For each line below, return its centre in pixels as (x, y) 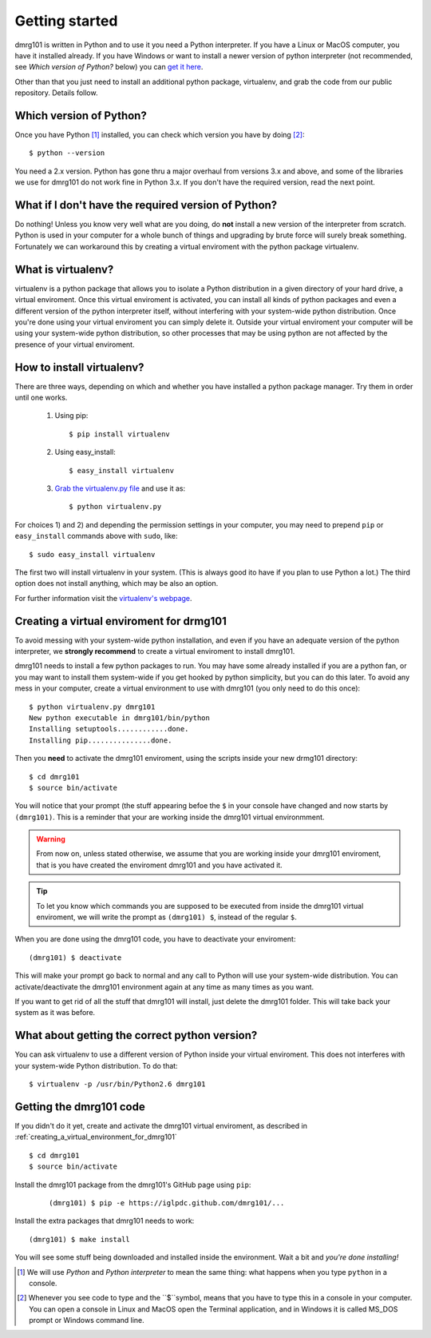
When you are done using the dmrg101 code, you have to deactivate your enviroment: (155, 939)
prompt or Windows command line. (87, 1320)
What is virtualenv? (64, 269)
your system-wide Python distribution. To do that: (97, 1065)
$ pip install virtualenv (120, 434)
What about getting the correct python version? (136, 1035)
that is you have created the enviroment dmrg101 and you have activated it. (159, 865)
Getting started (66, 21)
